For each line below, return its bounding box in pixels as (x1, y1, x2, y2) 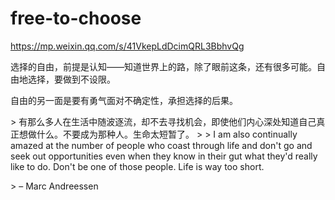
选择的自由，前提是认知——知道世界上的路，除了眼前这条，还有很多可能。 (10, 60, 317, 72)
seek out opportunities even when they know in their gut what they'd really (10, 150, 318, 162)
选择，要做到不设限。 (27, 73, 116, 85)
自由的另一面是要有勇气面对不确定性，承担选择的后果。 (10, 94, 238, 106)
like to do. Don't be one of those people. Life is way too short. (10, 160, 265, 172)
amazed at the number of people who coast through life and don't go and (10, 139, 313, 151)
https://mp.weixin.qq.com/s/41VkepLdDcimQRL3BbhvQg (10, 40, 245, 52)
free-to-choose (10, 7, 142, 30)
